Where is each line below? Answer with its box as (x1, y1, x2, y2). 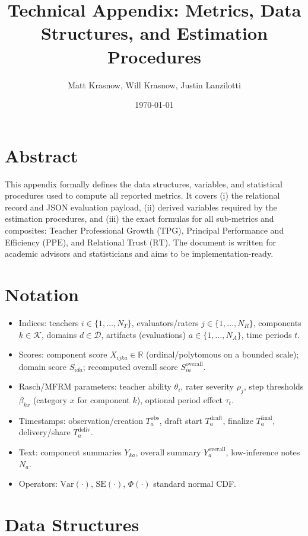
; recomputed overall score (82, 360, 178, 372)
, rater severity (180, 380, 234, 393)
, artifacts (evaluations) (101, 328, 186, 340)
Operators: (18, 477, 58, 490)
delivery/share (18, 426, 71, 438)
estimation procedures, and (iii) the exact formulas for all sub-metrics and (5, 212, 274, 225)
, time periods (241, 328, 292, 340)
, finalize (223, 414, 253, 426)
